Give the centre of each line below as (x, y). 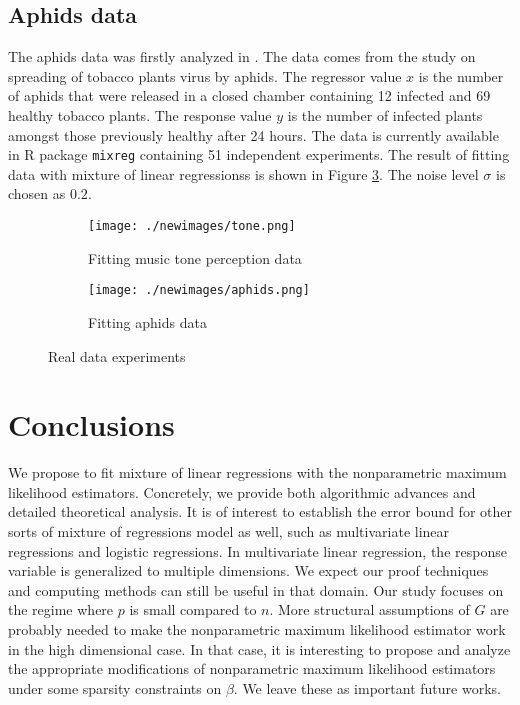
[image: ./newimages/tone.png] (192, 226)
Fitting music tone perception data (195, 257)
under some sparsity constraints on (115, 687)
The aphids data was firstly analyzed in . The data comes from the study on (242, 56)
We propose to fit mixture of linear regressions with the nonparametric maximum (257, 472)
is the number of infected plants (385, 114)
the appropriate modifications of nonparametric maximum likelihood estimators (252, 668)
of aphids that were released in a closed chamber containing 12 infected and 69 (249, 95)
